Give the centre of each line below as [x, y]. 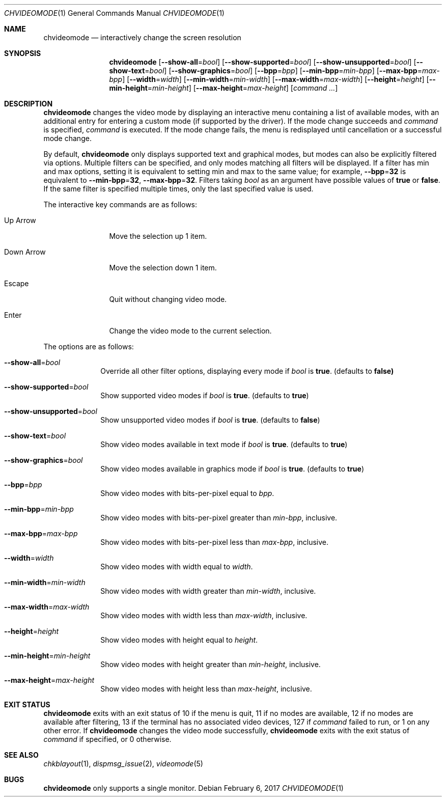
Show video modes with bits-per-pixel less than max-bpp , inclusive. [215, 542]
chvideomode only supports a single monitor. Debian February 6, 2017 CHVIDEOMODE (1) [193, 788]
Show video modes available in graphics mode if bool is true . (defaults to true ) [232, 469]
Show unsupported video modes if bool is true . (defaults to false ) [210, 420]
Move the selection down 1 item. [163, 268]
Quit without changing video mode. [168, 299]
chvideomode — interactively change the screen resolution [142, 37]
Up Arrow [20, 220]
